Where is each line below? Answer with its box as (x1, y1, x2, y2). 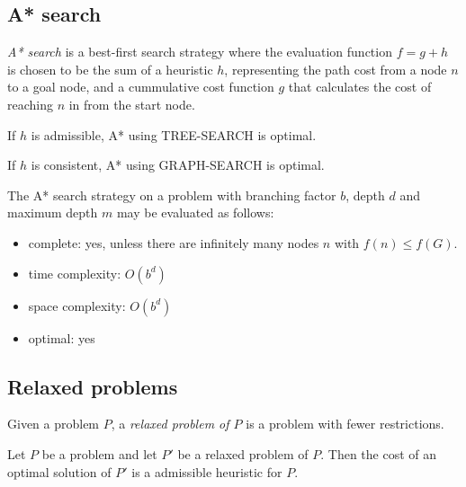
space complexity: (28, 296, 126, 314)
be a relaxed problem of (177, 444, 309, 463)
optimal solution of (7, 462, 112, 481)
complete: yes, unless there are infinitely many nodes (28, 233, 319, 252)
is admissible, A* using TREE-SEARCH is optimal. (31, 125, 317, 144)
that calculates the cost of (288, 77, 432, 96)
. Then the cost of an (320, 444, 437, 463)
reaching (7, 94, 53, 113)
